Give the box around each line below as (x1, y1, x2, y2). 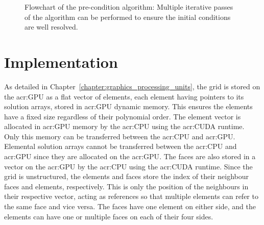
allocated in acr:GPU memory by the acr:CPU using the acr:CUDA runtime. (4, 121, 245, 132)
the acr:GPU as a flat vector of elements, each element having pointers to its (4, 91, 244, 102)
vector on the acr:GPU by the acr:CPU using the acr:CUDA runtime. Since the (4, 161, 253, 171)
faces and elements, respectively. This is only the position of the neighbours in (4, 181, 249, 191)
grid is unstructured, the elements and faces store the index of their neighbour (4, 171, 249, 182)
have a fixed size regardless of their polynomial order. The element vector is (4, 111, 241, 121)
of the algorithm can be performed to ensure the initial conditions (25, 11, 231, 22)
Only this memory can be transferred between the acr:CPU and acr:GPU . (4, 131, 235, 141)
